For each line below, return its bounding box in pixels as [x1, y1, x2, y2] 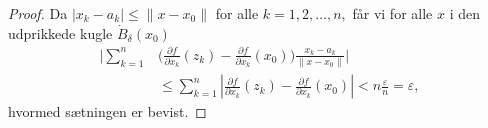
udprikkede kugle [8, 22, 113, 43]
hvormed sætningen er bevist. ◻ [8, 101, 207, 122]
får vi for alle [352, 3, 433, 23]
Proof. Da [8, 3, 68, 23]
